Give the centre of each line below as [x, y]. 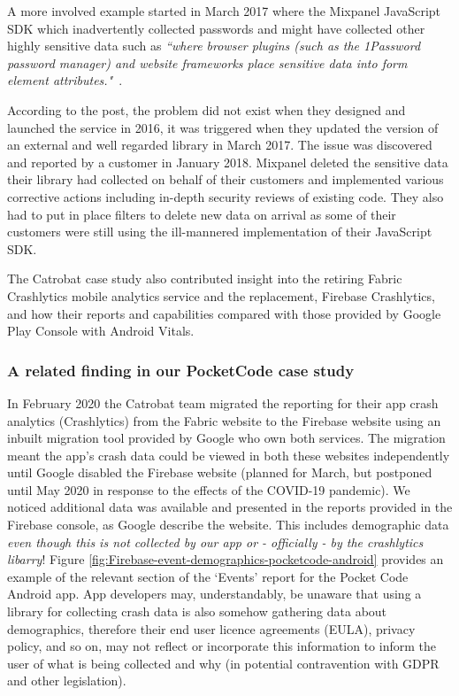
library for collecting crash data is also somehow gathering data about [197, 611]
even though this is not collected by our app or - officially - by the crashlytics [215, 541]
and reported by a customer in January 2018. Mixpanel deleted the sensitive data [228, 162]
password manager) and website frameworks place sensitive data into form [207, 62]
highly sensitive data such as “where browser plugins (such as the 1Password [214, 46]
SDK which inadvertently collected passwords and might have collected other [216, 28]
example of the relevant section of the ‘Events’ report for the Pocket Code [208, 576]
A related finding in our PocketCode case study [181, 370]
